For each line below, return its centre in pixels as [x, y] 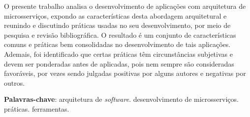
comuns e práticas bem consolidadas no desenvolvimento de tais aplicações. [117, 44]
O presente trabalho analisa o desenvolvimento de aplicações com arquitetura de [125, 6]
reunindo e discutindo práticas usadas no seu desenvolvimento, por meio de [117, 25]
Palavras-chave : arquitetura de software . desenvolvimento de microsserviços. [121, 99]
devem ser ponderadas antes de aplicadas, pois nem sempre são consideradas [119, 63]
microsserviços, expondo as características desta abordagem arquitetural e [115, 15]
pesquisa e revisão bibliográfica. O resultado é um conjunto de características [120, 35]
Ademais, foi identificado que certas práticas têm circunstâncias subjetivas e [118, 54]
